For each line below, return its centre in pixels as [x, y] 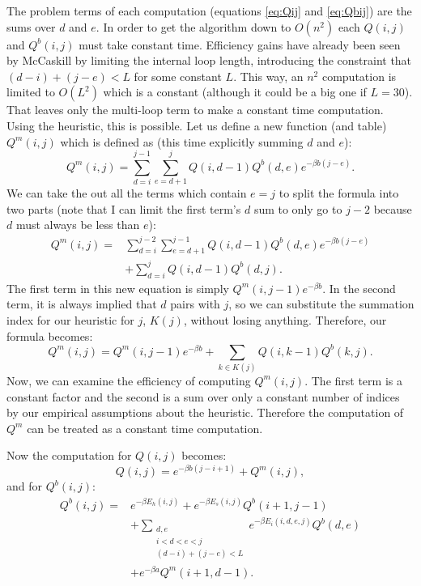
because [393, 208]
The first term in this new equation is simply [118, 288]
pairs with [195, 304]
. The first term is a [353, 380]
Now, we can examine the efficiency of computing [129, 380]
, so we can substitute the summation [321, 304]
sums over [31, 26]
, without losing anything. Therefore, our [285, 319]
